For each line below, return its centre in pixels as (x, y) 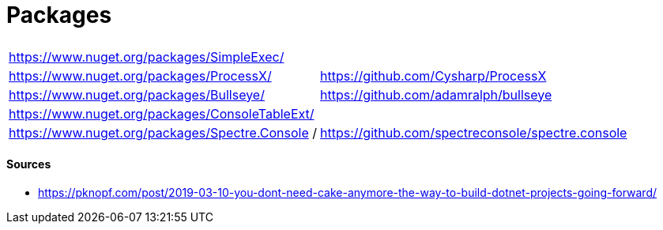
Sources (29, 164)
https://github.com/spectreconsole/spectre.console (474, 132)
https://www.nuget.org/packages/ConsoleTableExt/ (162, 113)
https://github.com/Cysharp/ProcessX (433, 75)
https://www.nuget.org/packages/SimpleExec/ (147, 57)
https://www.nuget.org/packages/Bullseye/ (137, 94)
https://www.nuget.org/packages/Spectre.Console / (163, 132)
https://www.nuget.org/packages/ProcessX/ (140, 75)
